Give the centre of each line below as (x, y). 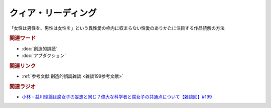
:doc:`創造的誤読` (40, 48)
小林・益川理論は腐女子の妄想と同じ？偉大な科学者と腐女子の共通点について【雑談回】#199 (117, 97)
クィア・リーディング (53, 13)
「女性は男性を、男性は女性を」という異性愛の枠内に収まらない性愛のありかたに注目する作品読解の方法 (117, 28)
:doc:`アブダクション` (44, 55)
